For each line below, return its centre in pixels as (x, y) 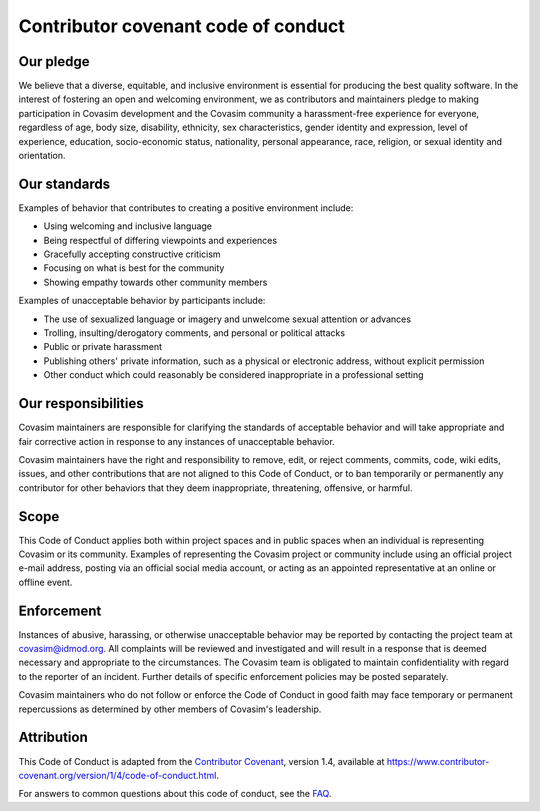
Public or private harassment (103, 347)
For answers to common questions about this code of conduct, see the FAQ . (175, 794)
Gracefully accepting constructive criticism (132, 254)
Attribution (53, 737)
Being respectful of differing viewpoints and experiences (160, 240)
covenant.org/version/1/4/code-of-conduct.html (117, 775)
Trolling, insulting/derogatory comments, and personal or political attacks (194, 333)
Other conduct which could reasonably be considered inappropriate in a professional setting (233, 375)
